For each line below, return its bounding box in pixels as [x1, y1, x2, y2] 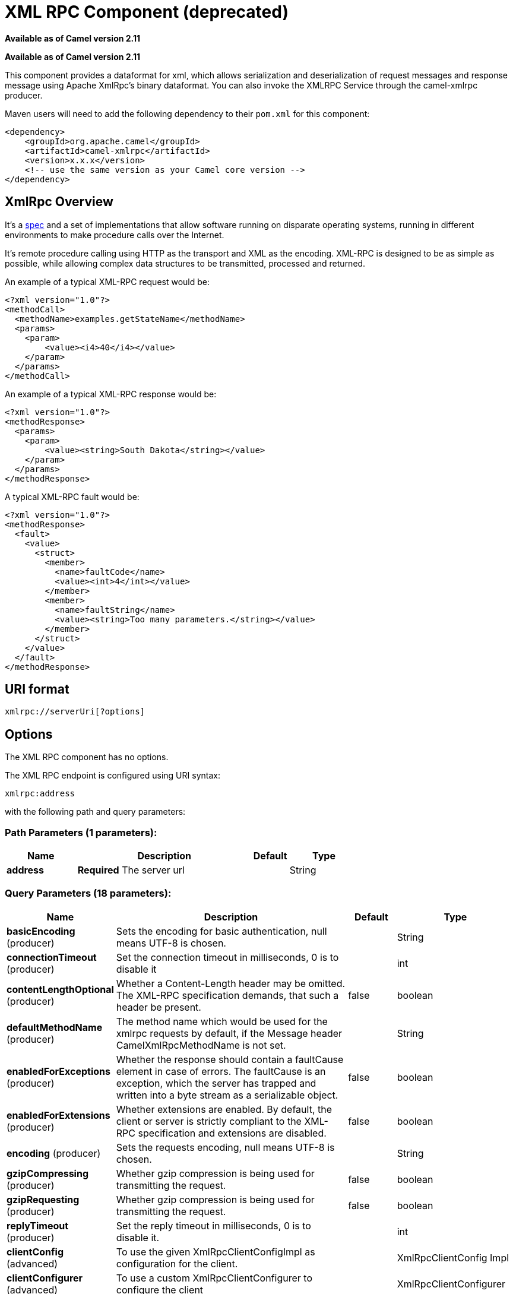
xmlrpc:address [5, 789, 75, 799]
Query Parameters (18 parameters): [5, 887, 172, 900]
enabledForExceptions [7, 1065, 110, 1077]
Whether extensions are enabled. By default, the [116, 1103, 332, 1115]
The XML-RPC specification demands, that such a [116, 989, 339, 1001]
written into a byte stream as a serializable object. [116, 1089, 338, 1101]
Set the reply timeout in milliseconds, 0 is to [116, 1219, 311, 1232]
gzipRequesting [7, 1193, 80, 1206]
